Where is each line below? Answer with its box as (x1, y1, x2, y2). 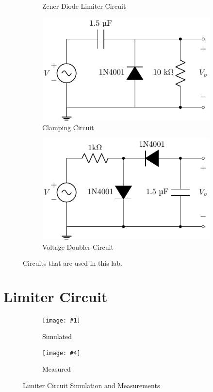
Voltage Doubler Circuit (42, 241, 114, 252)
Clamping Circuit (42, 122, 94, 132)
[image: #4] (42, 350, 81, 357)
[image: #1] (42, 317, 81, 324)
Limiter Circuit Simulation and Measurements (23, 380, 160, 390)
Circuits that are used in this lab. (23, 258, 122, 268)
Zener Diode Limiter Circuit (42, 1, 126, 11)
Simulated (42, 331, 72, 341)
